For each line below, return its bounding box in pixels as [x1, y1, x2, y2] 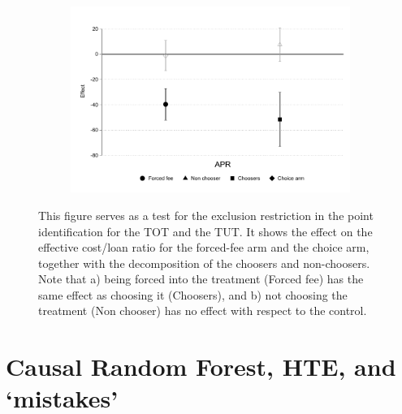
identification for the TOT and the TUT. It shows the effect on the [38, 222, 373, 239]
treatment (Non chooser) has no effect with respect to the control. [38, 302, 367, 319]
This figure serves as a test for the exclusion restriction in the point [38, 206, 374, 223]
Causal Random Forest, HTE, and [6, 350, 396, 383]
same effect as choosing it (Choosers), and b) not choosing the [38, 286, 348, 303]
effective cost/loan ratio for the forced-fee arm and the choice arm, [38, 239, 370, 256]
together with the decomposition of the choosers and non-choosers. [38, 254, 370, 271]
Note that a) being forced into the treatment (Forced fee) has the [38, 270, 364, 287]
